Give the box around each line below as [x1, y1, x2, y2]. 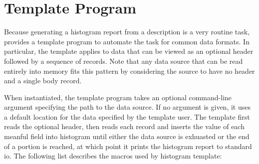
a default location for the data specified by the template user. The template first [4, 111, 250, 122]
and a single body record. [4, 75, 82, 86]
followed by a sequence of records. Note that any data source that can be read [4, 55, 243, 66]
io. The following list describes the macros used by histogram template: [4, 151, 222, 161]
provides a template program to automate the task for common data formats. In [4, 36, 250, 46]
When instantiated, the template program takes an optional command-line [4, 92, 232, 102]
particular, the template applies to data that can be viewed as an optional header [4, 46, 254, 56]
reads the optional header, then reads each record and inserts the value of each [4, 121, 245, 132]
